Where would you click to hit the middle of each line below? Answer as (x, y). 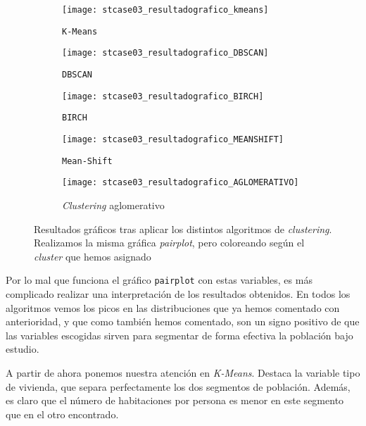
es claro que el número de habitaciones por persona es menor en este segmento (175, 400)
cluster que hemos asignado (93, 256)
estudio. (23, 349)
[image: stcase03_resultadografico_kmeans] (165, 10)
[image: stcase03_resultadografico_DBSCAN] (165, 53)
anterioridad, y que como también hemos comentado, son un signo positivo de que (183, 321)
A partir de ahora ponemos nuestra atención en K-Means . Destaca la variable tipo (183, 372)
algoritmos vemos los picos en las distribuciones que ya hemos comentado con (173, 307)
